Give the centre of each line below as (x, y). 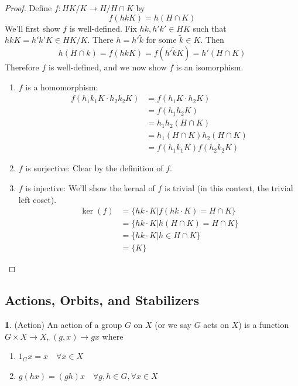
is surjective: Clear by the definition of (94, 168)
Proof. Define (28, 8)
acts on (216, 325)
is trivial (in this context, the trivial (229, 187)
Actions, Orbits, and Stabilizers (102, 300)
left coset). (37, 199)
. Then (212, 40)
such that (210, 28)
